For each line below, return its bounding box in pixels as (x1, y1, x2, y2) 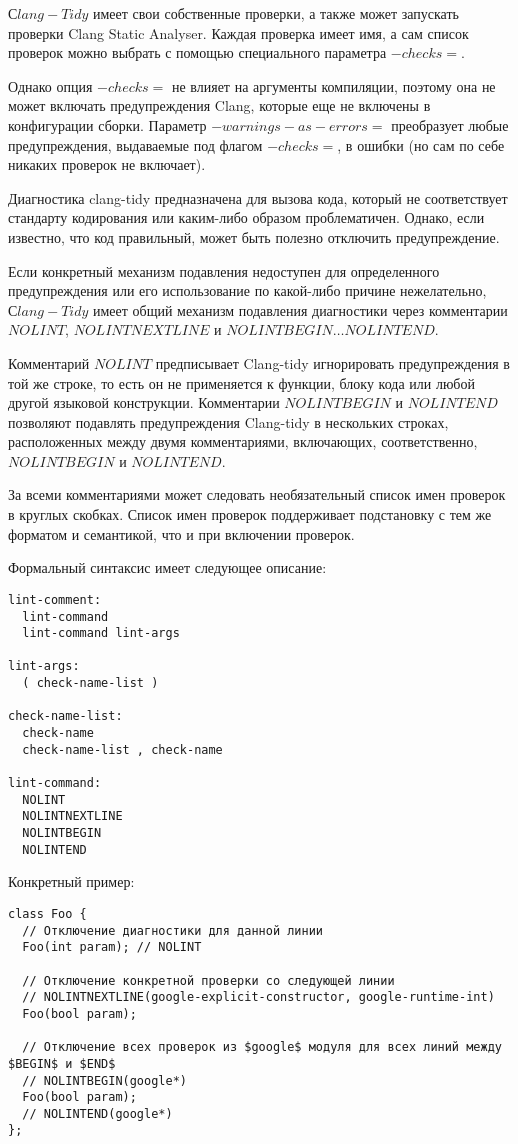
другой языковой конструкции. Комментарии (8, 392, 280, 413)
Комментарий (8, 352, 90, 373)
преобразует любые (391, 114, 509, 135)
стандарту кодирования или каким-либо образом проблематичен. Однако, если (8, 207, 485, 228)
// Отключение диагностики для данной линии (22, 923, 323, 938)
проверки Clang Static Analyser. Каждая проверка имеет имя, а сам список (8, 22, 469, 43)
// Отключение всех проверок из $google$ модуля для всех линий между (22, 1040, 502, 1055)
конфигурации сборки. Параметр (8, 114, 207, 135)
